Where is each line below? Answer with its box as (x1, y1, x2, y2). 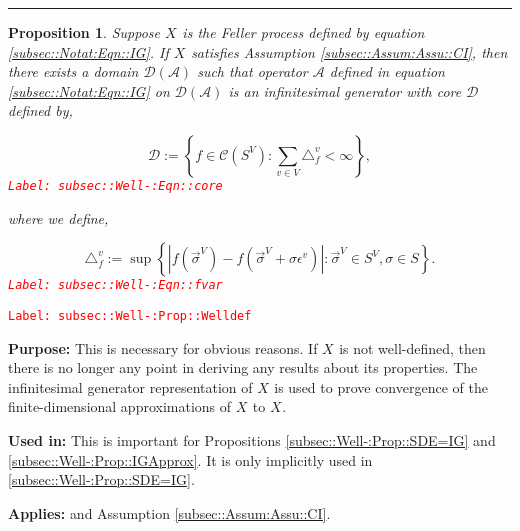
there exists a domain (8, 61, 139, 82)
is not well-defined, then (339, 337, 486, 358)
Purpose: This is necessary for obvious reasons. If (8, 337, 318, 358)
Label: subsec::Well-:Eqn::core (8, 178, 223, 193)
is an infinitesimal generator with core (228, 80, 462, 101)
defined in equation (329, 61, 445, 82)
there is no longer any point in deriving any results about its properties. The (8, 357, 478, 378)
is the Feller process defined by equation (182, 22, 425, 42)
